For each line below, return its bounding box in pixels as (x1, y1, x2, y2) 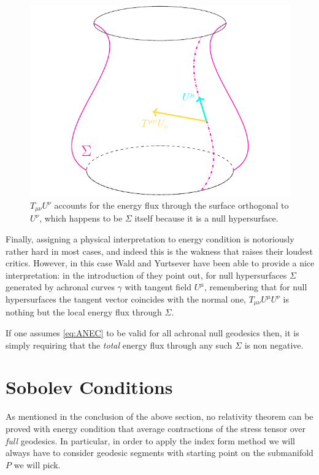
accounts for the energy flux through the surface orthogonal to (54, 199, 289, 211)
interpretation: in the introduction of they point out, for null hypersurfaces (6, 268, 287, 281)
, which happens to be (39, 212, 123, 225)
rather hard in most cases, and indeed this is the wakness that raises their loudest (6, 244, 313, 257)
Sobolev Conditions (6, 374, 173, 400)
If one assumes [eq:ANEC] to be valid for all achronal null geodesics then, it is (6, 326, 299, 339)
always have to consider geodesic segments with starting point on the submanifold (6, 446, 313, 459)
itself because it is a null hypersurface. (134, 212, 279, 225)
